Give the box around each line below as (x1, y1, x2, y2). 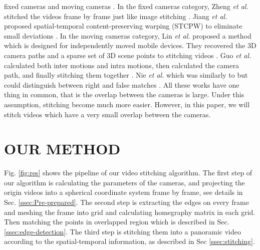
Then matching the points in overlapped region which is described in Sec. (4, 216, 229, 227)
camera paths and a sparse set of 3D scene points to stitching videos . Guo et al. (4, 50, 251, 60)
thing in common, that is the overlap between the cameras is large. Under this (4, 89, 244, 100)
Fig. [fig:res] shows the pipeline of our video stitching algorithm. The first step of (4, 167, 252, 178)
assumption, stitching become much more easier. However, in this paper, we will (4, 99, 250, 109)
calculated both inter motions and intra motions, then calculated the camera (4, 60, 239, 70)
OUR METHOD (4, 138, 121, 159)
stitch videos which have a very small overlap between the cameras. (4, 109, 211, 119)
